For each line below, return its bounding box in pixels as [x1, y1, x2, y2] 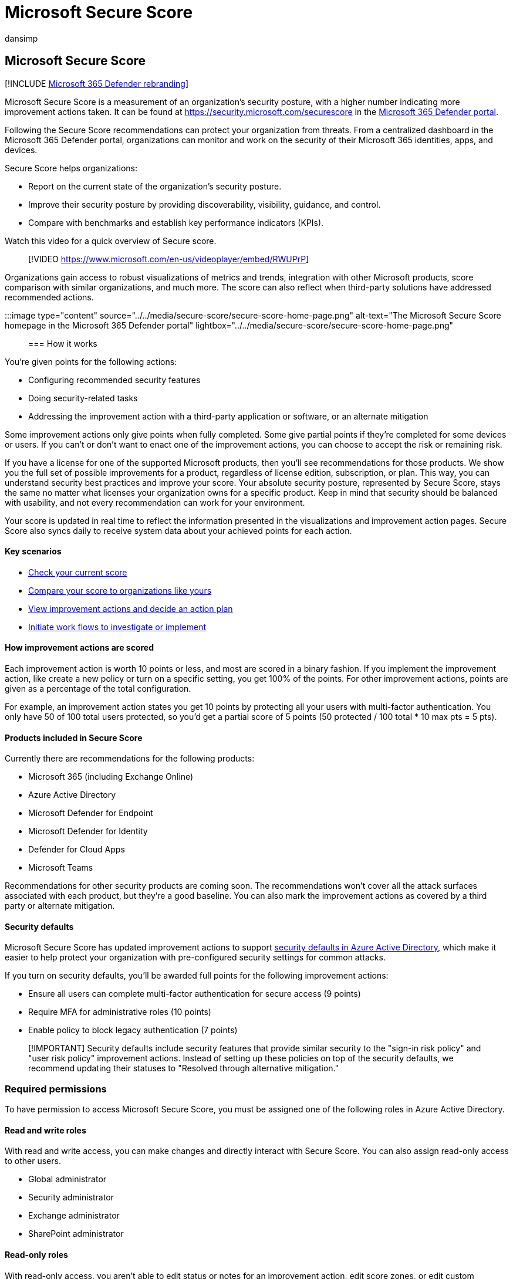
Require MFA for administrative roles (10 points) [28, 1007, 211, 1017]
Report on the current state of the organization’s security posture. [28, 181, 282, 191]
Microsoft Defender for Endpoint [28, 808, 153, 818]
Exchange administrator [28, 1210, 120, 1221]
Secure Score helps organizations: [5, 163, 137, 173]
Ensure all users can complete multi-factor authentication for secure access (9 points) [28, 989, 361, 999]
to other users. [5, 1156, 61, 1166]
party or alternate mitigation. [5, 901, 115, 911]
